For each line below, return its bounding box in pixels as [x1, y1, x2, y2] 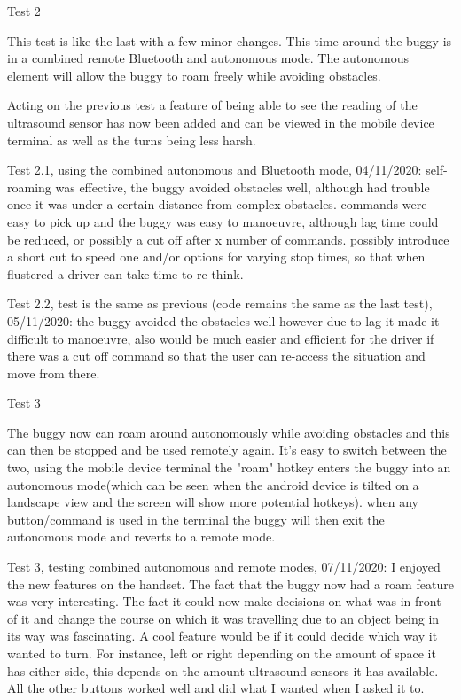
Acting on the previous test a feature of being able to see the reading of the [7, 96, 418, 114]
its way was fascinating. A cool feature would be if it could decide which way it [7, 626, 438, 645]
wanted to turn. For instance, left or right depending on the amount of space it [7, 644, 436, 662]
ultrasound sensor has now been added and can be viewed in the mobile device [7, 113, 434, 131]
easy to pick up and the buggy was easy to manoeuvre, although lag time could [7, 212, 439, 230]
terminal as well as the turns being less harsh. [7, 130, 256, 149]
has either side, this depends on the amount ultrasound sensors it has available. [7, 661, 439, 680]
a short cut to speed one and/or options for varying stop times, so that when [7, 247, 426, 266]
